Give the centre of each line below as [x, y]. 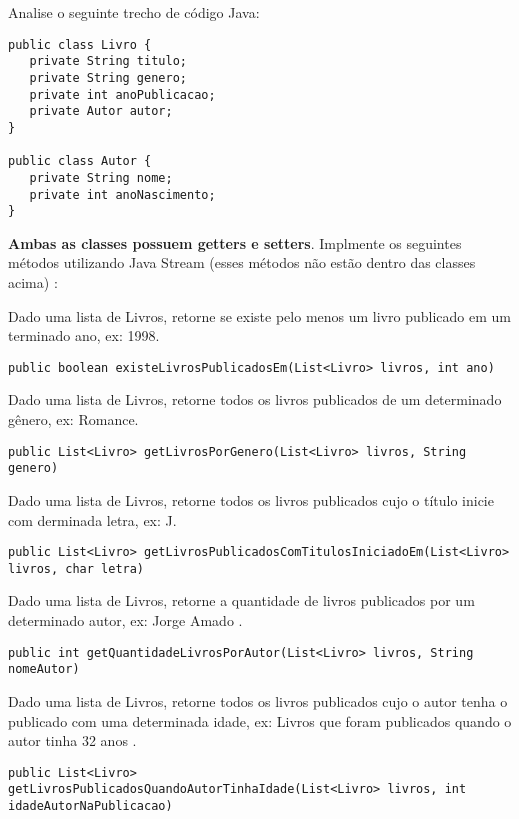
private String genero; [108, 77]
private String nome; [101, 177]
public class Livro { [80, 44]
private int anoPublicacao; [122, 94]
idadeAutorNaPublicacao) [90, 806]
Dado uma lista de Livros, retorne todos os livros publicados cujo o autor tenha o [258, 700]
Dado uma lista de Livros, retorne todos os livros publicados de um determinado [255, 399]
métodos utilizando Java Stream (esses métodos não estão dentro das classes [242, 262]
